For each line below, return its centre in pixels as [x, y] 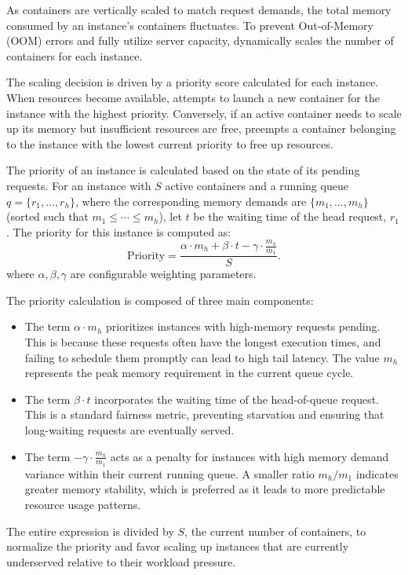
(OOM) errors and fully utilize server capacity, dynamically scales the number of [200, 40]
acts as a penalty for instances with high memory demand [250, 456]
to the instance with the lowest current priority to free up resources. [170, 143]
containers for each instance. [75, 55]
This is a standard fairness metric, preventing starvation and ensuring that [204, 414]
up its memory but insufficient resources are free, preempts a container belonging [201, 128]
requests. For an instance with [79, 185]
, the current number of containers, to [275, 531]
